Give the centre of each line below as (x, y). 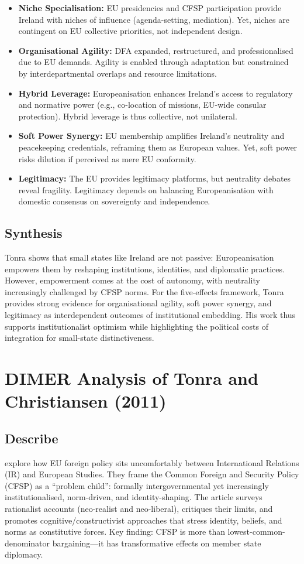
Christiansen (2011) (86, 401)
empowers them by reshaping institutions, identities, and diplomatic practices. (145, 269)
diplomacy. (24, 554)
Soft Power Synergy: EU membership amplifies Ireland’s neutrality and (151, 136)
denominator (27, 543)
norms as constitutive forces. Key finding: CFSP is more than (115, 531)
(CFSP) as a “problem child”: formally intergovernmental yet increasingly (137, 485)
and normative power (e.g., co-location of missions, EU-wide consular (142, 105)
